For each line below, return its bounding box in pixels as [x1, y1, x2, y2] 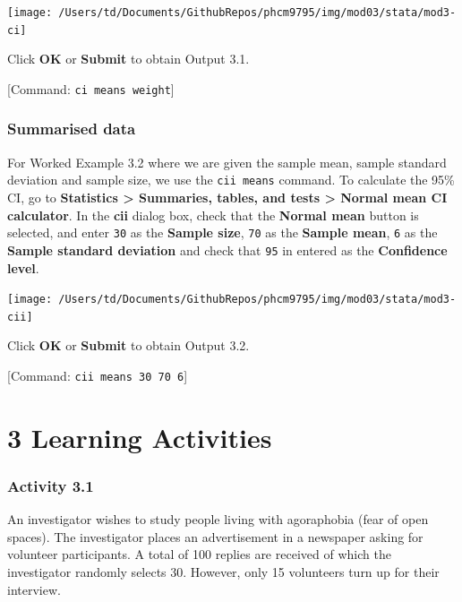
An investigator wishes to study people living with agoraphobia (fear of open [7, 510, 429, 529]
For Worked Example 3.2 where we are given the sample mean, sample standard [7, 152, 447, 171]
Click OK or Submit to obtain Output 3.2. [7, 336, 250, 355]
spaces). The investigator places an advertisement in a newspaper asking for [7, 527, 423, 546]
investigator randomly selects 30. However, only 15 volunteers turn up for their [7, 563, 440, 581]
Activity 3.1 [7, 474, 94, 496]
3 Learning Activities [7, 418, 272, 455]
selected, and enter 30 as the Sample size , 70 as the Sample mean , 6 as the [7, 223, 438, 242]
